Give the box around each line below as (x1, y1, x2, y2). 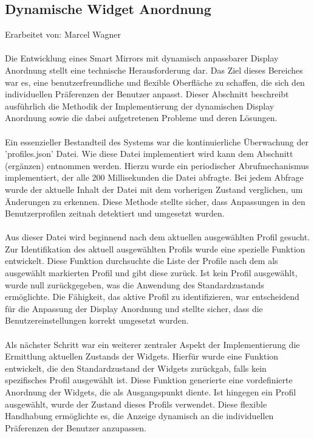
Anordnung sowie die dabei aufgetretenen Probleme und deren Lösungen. (5, 111, 278, 124)
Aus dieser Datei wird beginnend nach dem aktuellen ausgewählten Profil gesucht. (5, 231, 310, 243)
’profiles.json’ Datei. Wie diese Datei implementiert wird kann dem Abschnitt (5, 147, 293, 160)
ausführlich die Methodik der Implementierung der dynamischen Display (5, 99, 275, 112)
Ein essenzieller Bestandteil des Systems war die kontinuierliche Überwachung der (5, 135, 309, 148)
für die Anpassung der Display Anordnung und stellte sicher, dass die (5, 302, 263, 315)
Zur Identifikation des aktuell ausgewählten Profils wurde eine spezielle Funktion (5, 242, 305, 255)
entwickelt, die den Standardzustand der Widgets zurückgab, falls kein (5, 361, 267, 374)
